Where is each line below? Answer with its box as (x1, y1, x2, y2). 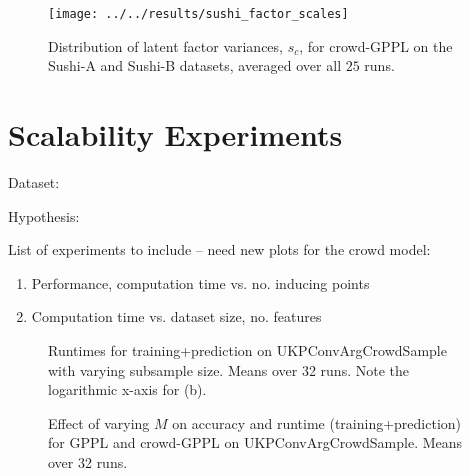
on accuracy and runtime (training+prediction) (172, 412, 462, 433)
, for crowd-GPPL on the (299, 35, 453, 56)
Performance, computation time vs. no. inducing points (31, 272, 370, 293)
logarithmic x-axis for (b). (48, 379, 207, 400)
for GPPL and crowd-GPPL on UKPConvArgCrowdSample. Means (48, 432, 463, 453)
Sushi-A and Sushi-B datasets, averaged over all (48, 55, 342, 76)
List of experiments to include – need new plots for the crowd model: (8, 239, 431, 260)
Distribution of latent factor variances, (48, 35, 283, 56)
